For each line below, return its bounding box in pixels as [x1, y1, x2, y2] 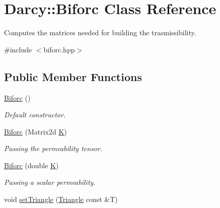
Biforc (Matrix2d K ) [4, 126, 67, 136]
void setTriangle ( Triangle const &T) [4, 194, 118, 204]
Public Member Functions [4, 68, 142, 84]
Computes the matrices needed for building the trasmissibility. [4, 27, 196, 38]
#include [4, 44, 32, 54]
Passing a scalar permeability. [4, 177, 96, 187]
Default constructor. [4, 109, 66, 120]
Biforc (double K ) [4, 160, 59, 170]
